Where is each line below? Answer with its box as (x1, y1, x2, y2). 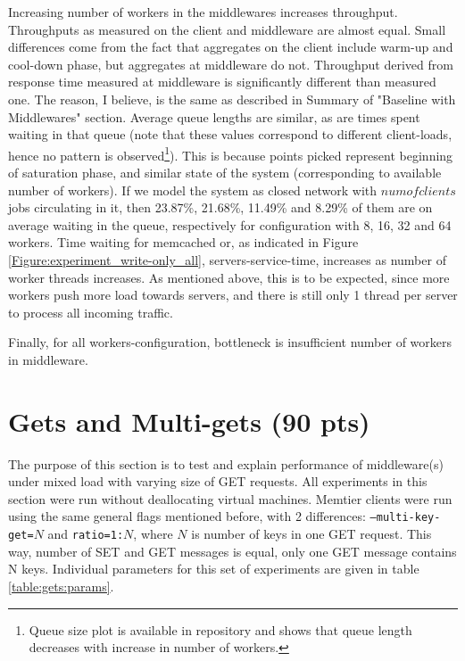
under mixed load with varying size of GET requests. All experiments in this (8, 472, 428, 491)
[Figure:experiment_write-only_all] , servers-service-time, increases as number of (8, 250, 446, 269)
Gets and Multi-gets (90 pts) (8, 402, 370, 439)
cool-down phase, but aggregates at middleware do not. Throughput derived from (8, 54, 453, 73)
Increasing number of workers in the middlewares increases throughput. (8, 3, 398, 21)
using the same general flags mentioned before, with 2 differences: (8, 507, 366, 525)
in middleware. (8, 350, 88, 368)
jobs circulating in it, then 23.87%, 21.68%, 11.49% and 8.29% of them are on (8, 198, 433, 217)
